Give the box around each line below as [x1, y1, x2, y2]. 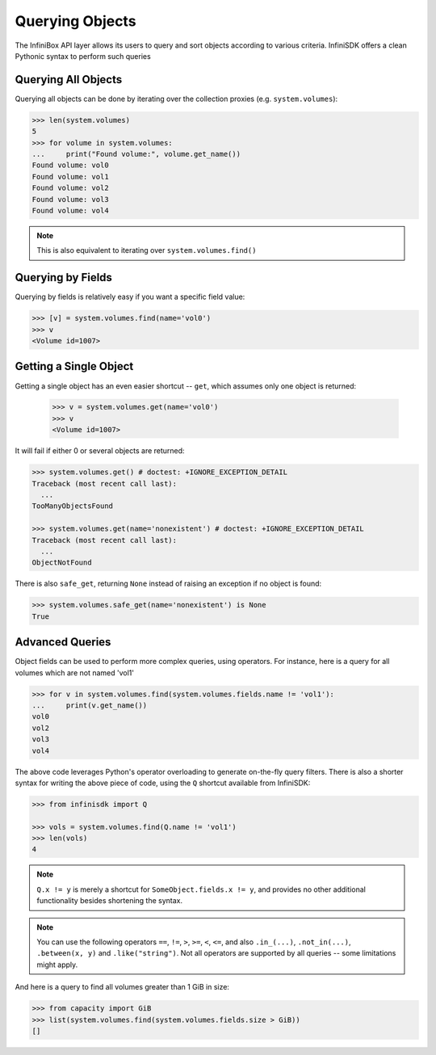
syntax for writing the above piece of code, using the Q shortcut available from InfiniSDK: [15, 778, 311, 788]
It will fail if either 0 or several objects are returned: [15, 446, 185, 456]
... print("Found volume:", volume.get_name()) [31, 149, 241, 158]
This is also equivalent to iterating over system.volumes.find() [36, 246, 257, 255]
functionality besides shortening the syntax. [36, 896, 183, 906]
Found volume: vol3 [31, 195, 109, 204]
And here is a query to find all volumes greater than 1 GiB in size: [15, 982, 230, 992]
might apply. [36, 960, 78, 969]
